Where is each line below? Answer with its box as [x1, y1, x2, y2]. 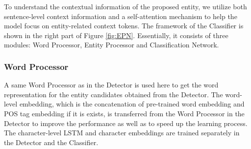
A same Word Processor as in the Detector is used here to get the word [4, 80, 219, 90]
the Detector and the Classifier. [4, 137, 99, 147]
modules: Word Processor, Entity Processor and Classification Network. [4, 40, 219, 50]
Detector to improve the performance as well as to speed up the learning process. [4, 118, 248, 128]
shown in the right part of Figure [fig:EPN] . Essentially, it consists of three [4, 30, 228, 40]
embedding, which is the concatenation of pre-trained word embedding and [19, 99, 245, 109]
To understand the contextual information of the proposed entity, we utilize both [4, 1, 247, 11]
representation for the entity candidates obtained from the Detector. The [4, 89, 223, 99]
